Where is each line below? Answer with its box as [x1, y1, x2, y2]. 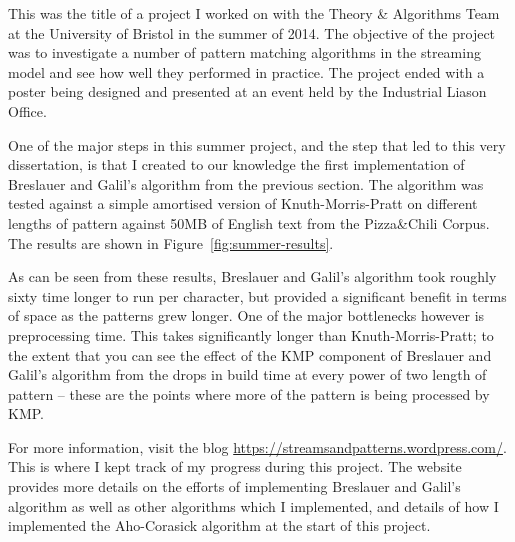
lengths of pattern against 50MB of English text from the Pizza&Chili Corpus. [8, 212, 490, 233]
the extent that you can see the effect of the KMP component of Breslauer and [8, 344, 492, 365]
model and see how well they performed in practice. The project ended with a [8, 61, 485, 82]
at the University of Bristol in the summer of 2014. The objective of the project [8, 22, 496, 43]
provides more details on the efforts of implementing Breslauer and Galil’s [8, 476, 461, 497]
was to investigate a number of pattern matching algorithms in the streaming [8, 42, 481, 63]
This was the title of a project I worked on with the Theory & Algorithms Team [8, 3, 500, 23]
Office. [8, 100, 47, 121]
